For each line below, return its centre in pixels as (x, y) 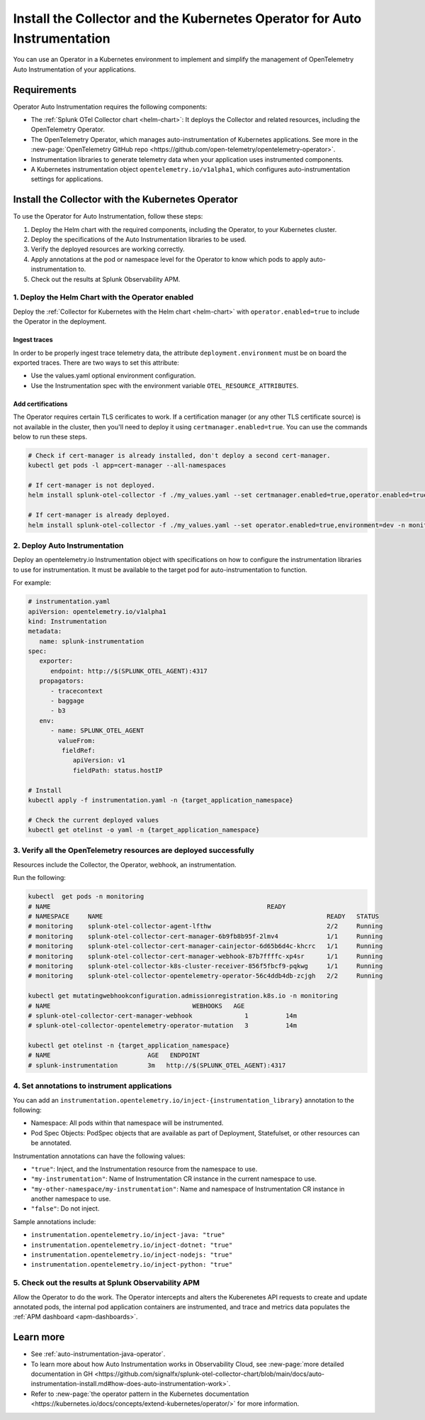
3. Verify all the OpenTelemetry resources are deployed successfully (134, 850)
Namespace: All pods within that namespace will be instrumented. (127, 1123)
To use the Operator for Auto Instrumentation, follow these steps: (108, 216)
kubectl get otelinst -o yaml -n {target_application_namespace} (144, 830)
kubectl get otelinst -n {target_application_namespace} (129, 1046)
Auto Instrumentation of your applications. (74, 69)
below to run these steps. (50, 436)
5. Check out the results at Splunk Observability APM (106, 1283)
